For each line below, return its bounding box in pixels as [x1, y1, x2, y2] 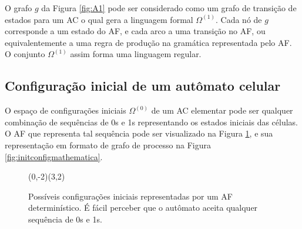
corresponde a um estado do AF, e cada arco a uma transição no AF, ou [5, 25, 266, 37]
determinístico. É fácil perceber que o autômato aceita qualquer [28, 201, 258, 214]
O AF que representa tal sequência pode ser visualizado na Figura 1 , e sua [5, 127, 273, 140]
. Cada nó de [215, 13, 262, 25]
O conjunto [5, 48, 45, 60]
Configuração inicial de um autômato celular [5, 77, 281, 95]
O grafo [5, 2, 32, 14]
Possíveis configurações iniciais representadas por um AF [28, 190, 233, 202]
